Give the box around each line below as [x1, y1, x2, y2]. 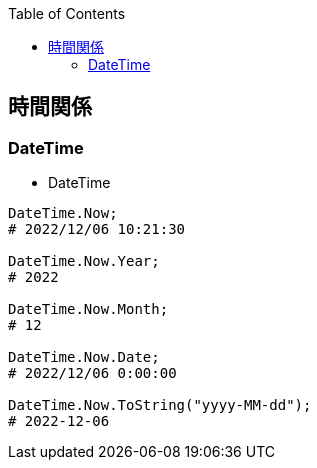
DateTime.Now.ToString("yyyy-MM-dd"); [8, 397, 312, 414]
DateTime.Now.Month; [8, 301, 169, 318]
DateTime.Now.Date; [8, 349, 160, 366]
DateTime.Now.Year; [8, 253, 160, 270]
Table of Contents [8, 5, 126, 22]
